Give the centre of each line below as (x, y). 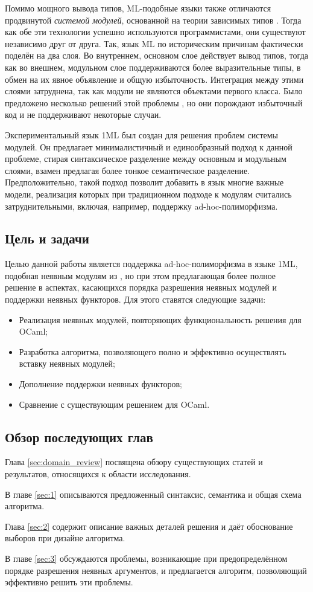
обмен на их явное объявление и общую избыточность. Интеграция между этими (154, 79)
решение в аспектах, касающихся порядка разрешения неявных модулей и (141, 287)
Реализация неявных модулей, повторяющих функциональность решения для (160, 319)
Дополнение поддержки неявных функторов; (100, 384)
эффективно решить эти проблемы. (69, 582)
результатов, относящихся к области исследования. (98, 474)
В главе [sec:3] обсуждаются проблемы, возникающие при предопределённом (146, 558)
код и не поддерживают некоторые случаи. (83, 114)
